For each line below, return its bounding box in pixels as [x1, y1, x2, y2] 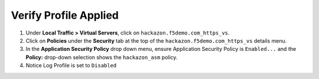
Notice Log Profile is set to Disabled [25, 62, 117, 69]
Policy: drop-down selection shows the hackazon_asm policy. [25, 53, 178, 61]
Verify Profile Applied [11, 9, 119, 22]
